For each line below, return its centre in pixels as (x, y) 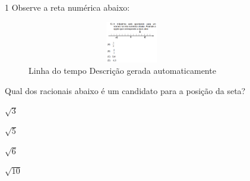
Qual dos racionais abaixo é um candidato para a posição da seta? (125, 90)
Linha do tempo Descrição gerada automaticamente (122, 71)
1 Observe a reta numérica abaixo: (67, 7)
